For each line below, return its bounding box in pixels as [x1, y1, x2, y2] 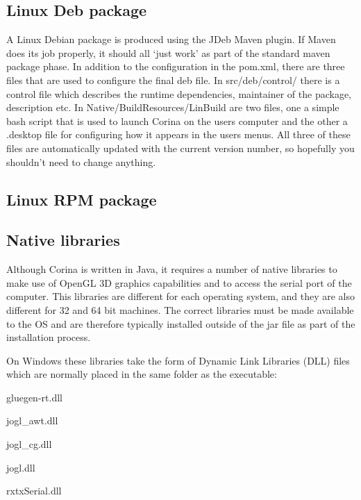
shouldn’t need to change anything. [6, 154, 156, 169]
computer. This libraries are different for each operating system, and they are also [6, 289, 355, 303]
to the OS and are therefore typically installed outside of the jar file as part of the [6, 316, 355, 331]
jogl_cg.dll [6, 437, 52, 451]
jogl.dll [6, 460, 35, 474]
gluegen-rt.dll [6, 390, 62, 404]
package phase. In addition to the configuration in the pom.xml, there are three [6, 59, 345, 74]
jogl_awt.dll [6, 413, 58, 428]
